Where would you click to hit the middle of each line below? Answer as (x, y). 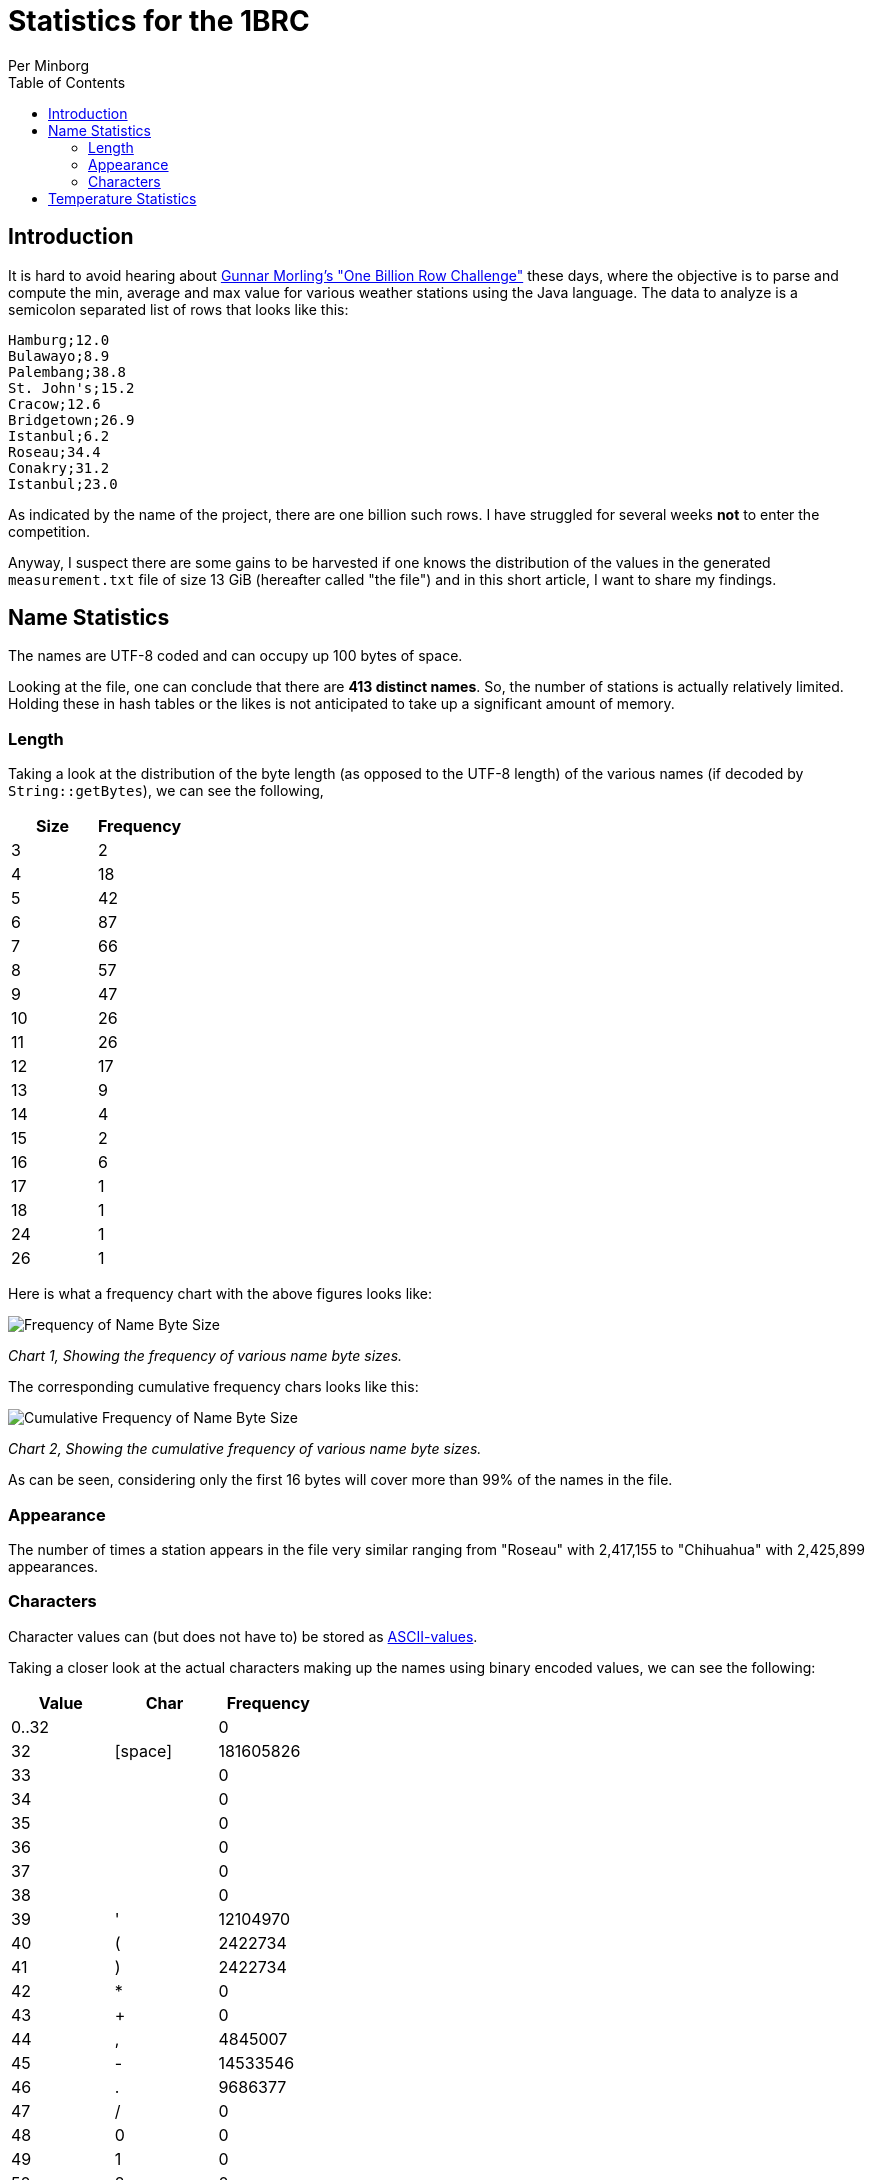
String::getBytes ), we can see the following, (166, 791)
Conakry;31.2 (59, 467)
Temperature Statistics (122, 198)
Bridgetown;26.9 (71, 419)
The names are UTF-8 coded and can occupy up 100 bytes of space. (235, 656)
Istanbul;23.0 (63, 483)
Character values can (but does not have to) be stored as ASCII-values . (243, 1636)
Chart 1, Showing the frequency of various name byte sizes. (205, 1356)
